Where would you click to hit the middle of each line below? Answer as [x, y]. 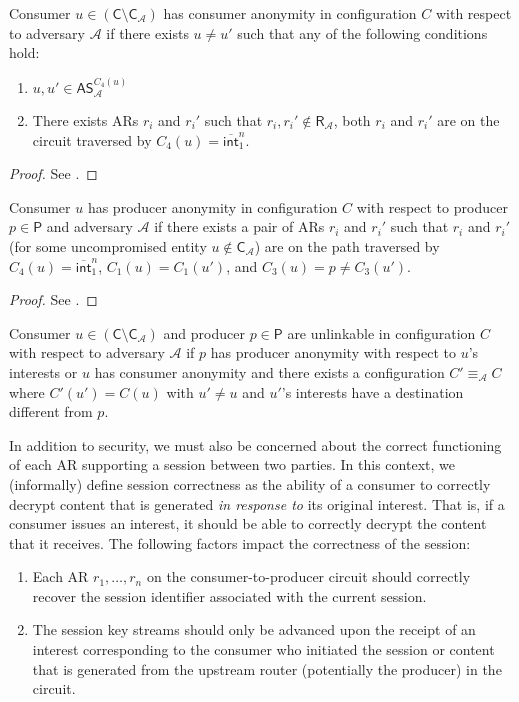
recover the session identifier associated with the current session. [229, 595]
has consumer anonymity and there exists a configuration [269, 371]
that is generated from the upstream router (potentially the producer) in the [267, 668]
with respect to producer [432, 206]
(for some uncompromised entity [108, 245]
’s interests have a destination [372, 391]
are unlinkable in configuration [381, 332]
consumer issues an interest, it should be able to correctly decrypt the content [248, 523]
